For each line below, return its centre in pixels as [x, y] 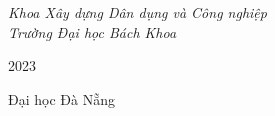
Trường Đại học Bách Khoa [92, 31]
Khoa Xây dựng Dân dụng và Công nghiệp [137, 12]
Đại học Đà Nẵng [61, 98]
